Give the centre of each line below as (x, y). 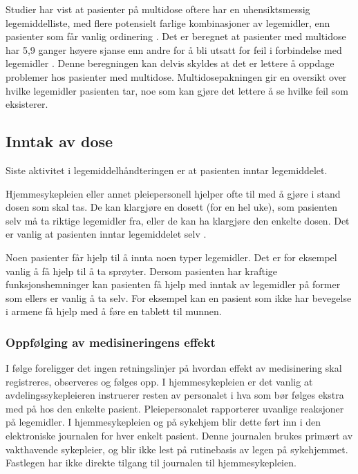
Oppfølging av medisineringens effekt (111, 342)
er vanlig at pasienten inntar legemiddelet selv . (106, 234)
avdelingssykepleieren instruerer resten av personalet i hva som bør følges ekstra (175, 395)
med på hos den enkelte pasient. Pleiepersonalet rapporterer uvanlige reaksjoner (175, 408)
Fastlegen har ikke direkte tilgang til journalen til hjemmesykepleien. (151, 463)
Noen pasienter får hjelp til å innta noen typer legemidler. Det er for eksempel (171, 257)
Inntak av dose (59, 141)
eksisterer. (27, 104)
